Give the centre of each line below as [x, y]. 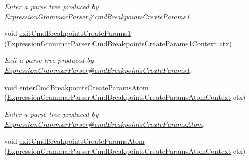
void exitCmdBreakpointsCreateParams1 [68, 33]
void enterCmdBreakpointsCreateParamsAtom [76, 87]
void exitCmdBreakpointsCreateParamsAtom [74, 141]
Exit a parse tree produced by [49, 60]
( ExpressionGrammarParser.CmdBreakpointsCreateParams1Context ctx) [118, 43]
